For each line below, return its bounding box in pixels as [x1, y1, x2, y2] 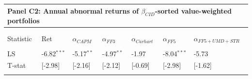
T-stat [7, 60, 26, 70]
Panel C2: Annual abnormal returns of [7, 5, 139, 16]
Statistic [7, 33, 32, 44]
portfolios [7, 16, 40, 26]
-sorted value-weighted [155, 5, 232, 16]
